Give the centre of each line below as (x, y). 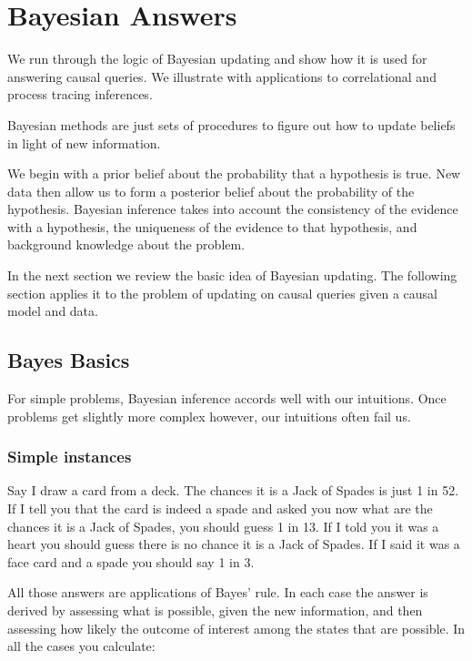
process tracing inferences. (80, 94)
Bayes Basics (69, 360)
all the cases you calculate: (81, 646)
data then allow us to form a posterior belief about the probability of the (211, 191)
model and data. (53, 311)
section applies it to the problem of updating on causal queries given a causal (222, 293)
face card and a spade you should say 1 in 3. (131, 561)
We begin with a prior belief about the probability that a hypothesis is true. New (234, 173)
